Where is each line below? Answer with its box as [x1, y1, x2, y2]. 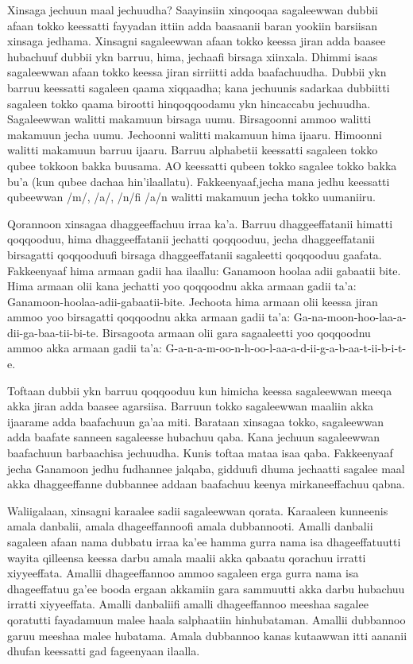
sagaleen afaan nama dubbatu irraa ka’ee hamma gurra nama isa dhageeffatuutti [7, 534, 401, 549]
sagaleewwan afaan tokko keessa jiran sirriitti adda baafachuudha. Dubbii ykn [7, 64, 387, 80]
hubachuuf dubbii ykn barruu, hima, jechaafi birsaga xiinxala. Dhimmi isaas [7, 48, 378, 64]
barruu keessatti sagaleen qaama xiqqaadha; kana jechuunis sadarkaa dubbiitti [7, 79, 390, 95]
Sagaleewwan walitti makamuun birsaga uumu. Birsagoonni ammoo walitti [7, 111, 372, 127]
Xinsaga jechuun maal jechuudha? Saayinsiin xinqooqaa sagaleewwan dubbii [7, 2, 378, 17]
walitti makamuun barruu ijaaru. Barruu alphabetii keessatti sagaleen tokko [7, 142, 378, 158]
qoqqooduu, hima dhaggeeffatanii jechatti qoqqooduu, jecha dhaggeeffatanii [7, 231, 375, 247]
